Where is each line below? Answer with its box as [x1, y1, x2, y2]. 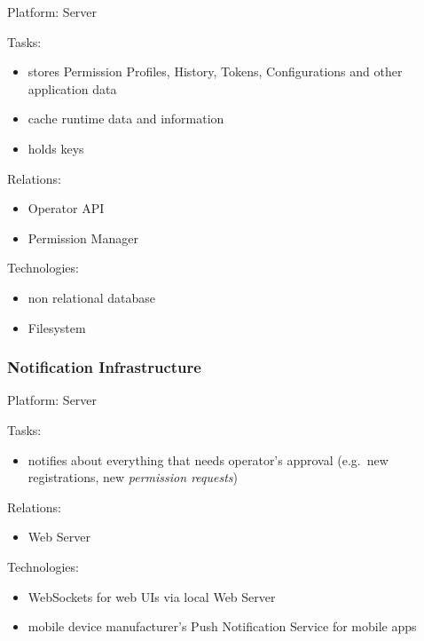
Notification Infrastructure [7, 356, 201, 378]
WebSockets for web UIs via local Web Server [27, 587, 276, 605]
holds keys [27, 138, 84, 157]
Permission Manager [27, 228, 138, 247]
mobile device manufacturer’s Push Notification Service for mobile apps [27, 617, 417, 636]
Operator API [27, 199, 105, 218]
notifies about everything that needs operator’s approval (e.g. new [27, 450, 389, 469]
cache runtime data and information [27, 109, 224, 128]
